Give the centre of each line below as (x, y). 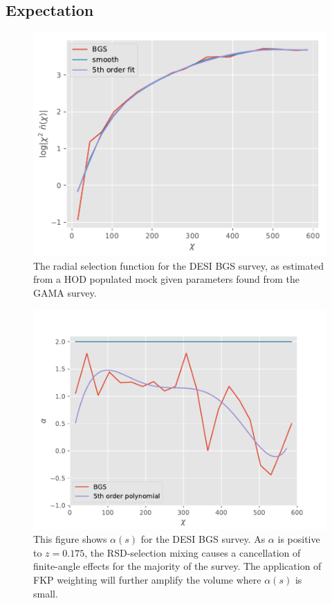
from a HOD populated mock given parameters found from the (167, 279)
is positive (299, 539)
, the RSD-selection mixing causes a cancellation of (193, 552)
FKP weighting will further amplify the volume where (147, 579)
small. (46, 593)
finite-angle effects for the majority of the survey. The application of (177, 566)
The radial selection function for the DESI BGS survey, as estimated (178, 265)
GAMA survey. (65, 293)
